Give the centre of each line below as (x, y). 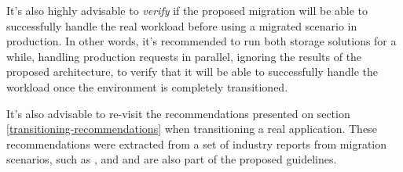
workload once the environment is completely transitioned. (147, 86)
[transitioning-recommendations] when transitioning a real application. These (192, 129)
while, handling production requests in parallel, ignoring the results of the (184, 56)
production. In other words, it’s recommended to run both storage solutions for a (201, 41)
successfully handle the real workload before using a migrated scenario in (182, 25)
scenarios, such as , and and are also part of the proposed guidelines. (172, 159)
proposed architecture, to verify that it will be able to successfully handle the (192, 72)
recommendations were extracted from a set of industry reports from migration (197, 143)
